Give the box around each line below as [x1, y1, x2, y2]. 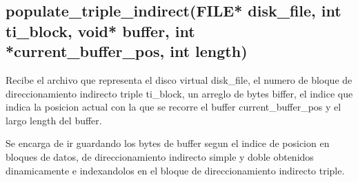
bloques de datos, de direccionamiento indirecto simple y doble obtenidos [6, 149, 314, 163]
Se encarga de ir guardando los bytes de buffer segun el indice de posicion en [6, 136, 330, 150]
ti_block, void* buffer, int [6, 20, 195, 41]
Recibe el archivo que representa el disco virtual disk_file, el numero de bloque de [6, 72, 352, 87]
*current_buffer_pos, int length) [6, 41, 248, 62]
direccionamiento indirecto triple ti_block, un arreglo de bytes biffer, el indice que [6, 86, 353, 100]
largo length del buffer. [6, 113, 102, 127]
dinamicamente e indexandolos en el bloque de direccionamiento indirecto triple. [6, 163, 345, 177]
